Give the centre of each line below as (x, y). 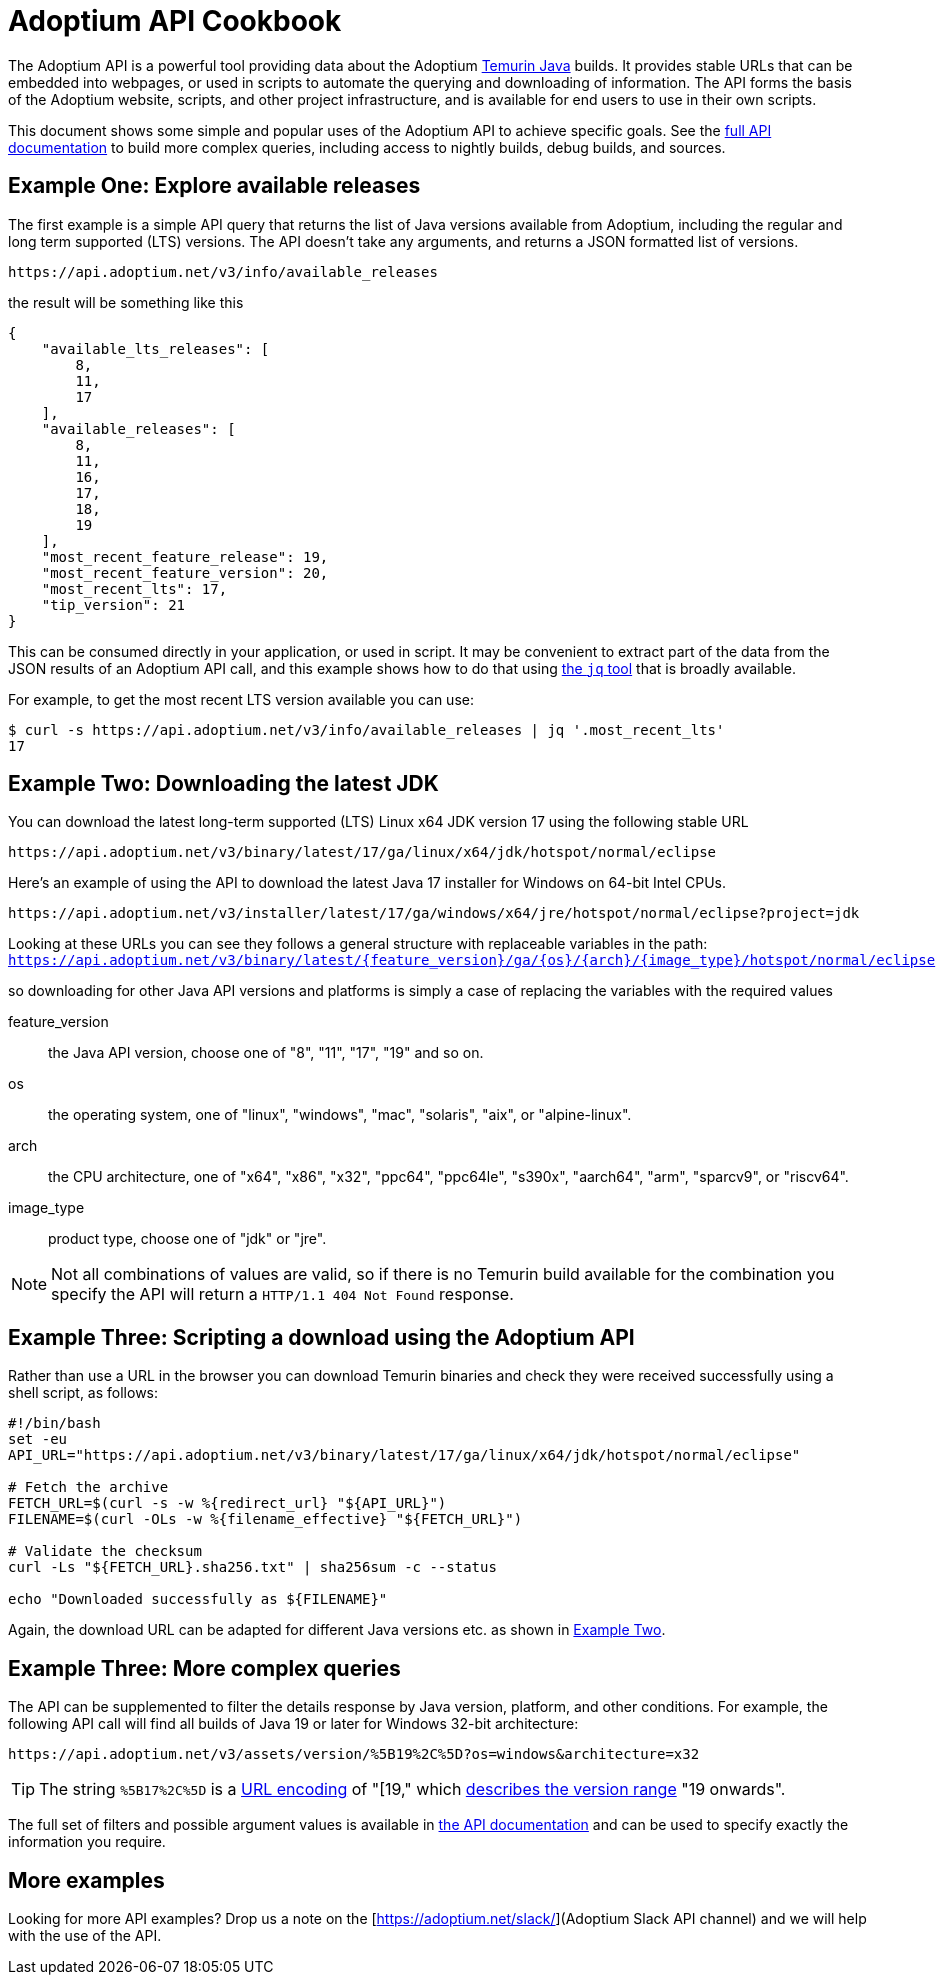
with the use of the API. (85, 1935)
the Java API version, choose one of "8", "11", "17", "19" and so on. (266, 1053)
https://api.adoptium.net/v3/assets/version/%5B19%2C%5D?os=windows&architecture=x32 (354, 1754)
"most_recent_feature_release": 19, (185, 556)
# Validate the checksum (105, 1551)
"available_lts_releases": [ (155, 348)
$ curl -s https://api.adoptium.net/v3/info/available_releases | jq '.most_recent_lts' (366, 729)
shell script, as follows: (83, 1393)
